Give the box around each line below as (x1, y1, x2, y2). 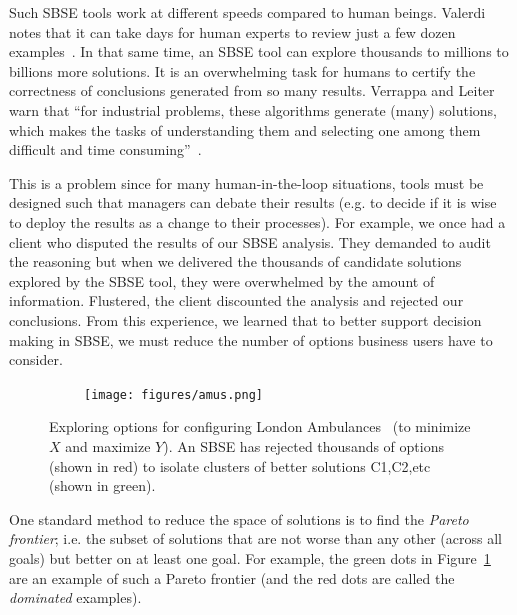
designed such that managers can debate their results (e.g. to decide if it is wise (9, 192, 497, 213)
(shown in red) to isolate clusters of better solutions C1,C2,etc (49, 455, 431, 476)
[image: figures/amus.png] (84, 387, 263, 402)
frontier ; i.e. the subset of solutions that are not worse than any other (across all (9, 528, 502, 549)
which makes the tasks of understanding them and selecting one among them (9, 119, 481, 140)
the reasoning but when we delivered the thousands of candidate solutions (9, 251, 462, 272)
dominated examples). (9, 587, 142, 608)
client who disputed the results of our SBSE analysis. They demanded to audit (9, 231, 491, 252)
